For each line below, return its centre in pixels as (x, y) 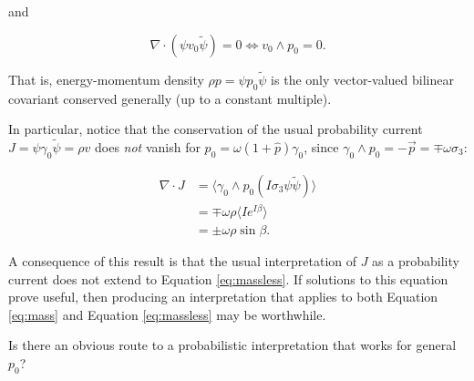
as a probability (416, 260)
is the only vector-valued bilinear (362, 79)
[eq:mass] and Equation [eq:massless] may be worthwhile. (167, 314)
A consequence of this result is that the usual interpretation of (183, 260)
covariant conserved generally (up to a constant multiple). (170, 98)
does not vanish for (148, 147)
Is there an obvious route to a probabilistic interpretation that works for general (232, 345)
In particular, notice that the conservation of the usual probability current (216, 129)
